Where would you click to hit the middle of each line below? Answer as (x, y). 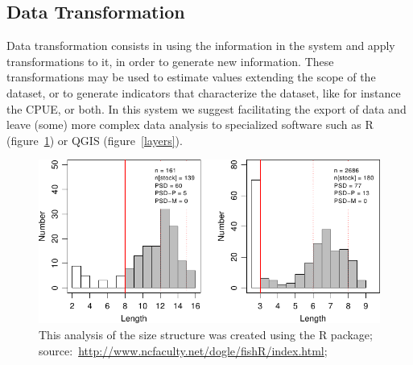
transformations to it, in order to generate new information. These (170, 61)
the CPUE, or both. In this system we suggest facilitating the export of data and (206, 108)
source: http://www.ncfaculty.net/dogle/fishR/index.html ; (183, 350)
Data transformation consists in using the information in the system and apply (201, 46)
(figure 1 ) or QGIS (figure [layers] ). (95, 140)
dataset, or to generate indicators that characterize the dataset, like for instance (204, 92)
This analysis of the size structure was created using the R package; (206, 335)
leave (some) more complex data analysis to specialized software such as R (190, 124)
